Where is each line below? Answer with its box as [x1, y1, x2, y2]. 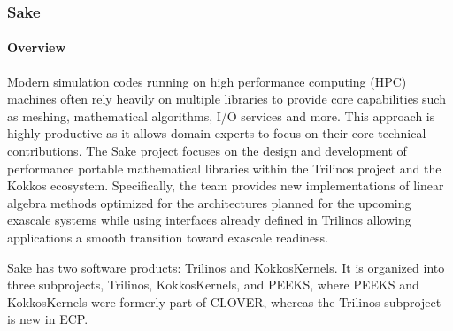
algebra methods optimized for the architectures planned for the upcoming [7, 193, 411, 212]
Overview [7, 38, 66, 57]
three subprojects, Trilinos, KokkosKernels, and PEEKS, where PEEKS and [7, 275, 419, 294]
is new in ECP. [7, 310, 88, 328]
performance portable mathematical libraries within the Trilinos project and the [7, 158, 441, 177]
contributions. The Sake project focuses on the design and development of [7, 142, 407, 160]
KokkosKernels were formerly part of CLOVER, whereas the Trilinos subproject [7, 292, 441, 311]
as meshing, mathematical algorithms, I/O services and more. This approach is [7, 106, 435, 125]
